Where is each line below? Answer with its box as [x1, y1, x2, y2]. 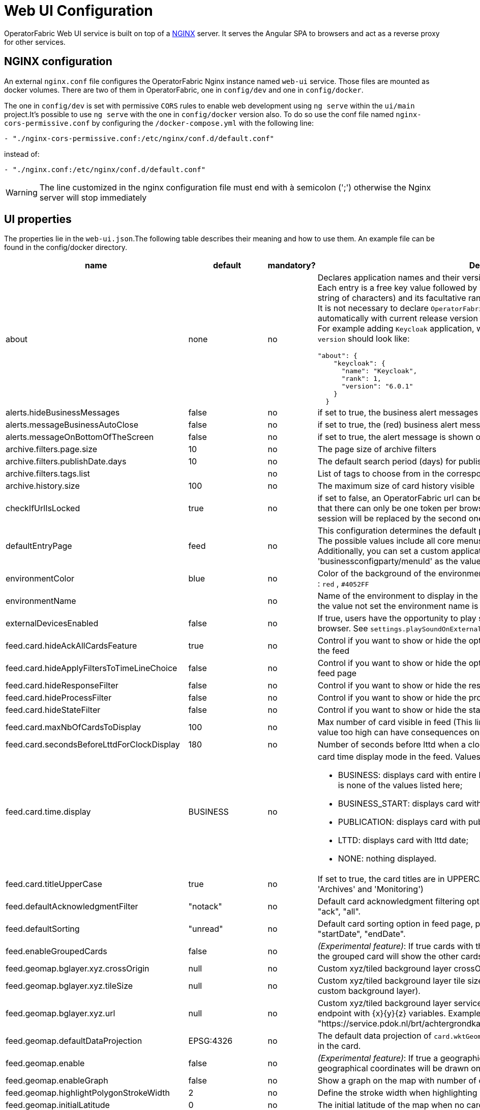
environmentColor [6, 573, 75, 584]
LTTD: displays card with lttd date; [338, 835, 469, 846]
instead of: [4, 149, 40, 158]
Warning [6, 187, 38, 198]
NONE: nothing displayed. [338, 853, 437, 864]
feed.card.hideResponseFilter [6, 680, 118, 691]
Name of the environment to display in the [317, 591, 478, 601]
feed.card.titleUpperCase [6, 879, 102, 890]
